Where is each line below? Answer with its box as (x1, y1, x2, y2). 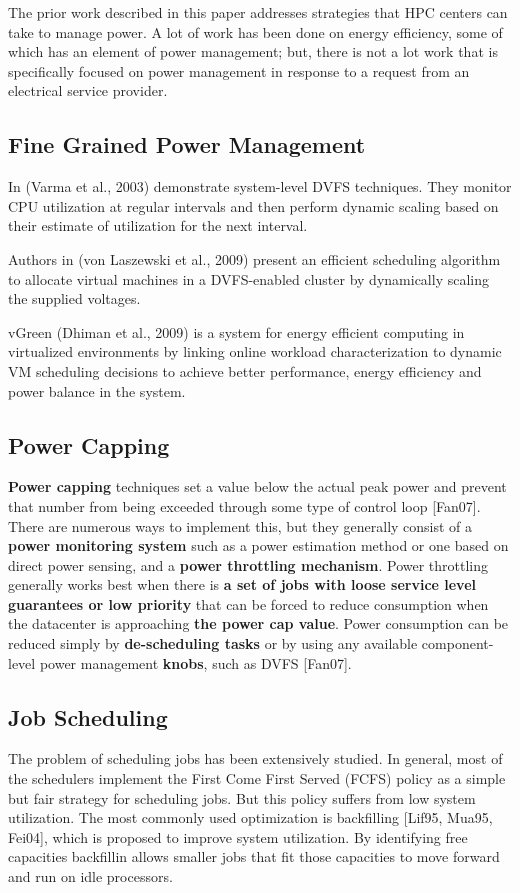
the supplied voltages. (8, 288, 141, 309)
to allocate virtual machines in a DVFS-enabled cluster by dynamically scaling (8, 268, 489, 289)
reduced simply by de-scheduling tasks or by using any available (8, 633, 418, 654)
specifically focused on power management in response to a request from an (8, 60, 470, 81)
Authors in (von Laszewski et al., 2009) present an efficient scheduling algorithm (8, 248, 501, 269)
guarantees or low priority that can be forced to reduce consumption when (8, 593, 489, 614)
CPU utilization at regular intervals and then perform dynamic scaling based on (8, 195, 499, 216)
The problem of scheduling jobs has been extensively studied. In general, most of (8, 748, 503, 769)
